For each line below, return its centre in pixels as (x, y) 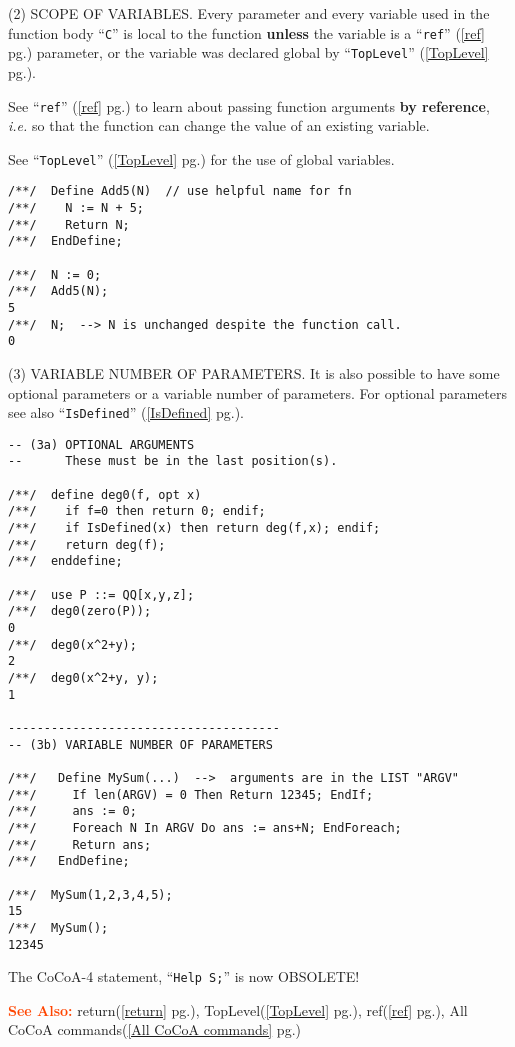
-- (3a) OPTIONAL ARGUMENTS (101, 444)
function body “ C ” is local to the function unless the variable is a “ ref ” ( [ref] (246, 32)
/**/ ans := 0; (72, 811)
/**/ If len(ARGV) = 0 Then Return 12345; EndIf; (191, 794)
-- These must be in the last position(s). (173, 461)
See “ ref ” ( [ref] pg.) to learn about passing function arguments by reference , (249, 105)
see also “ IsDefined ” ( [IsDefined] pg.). (126, 412)
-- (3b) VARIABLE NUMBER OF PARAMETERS (140, 744)
